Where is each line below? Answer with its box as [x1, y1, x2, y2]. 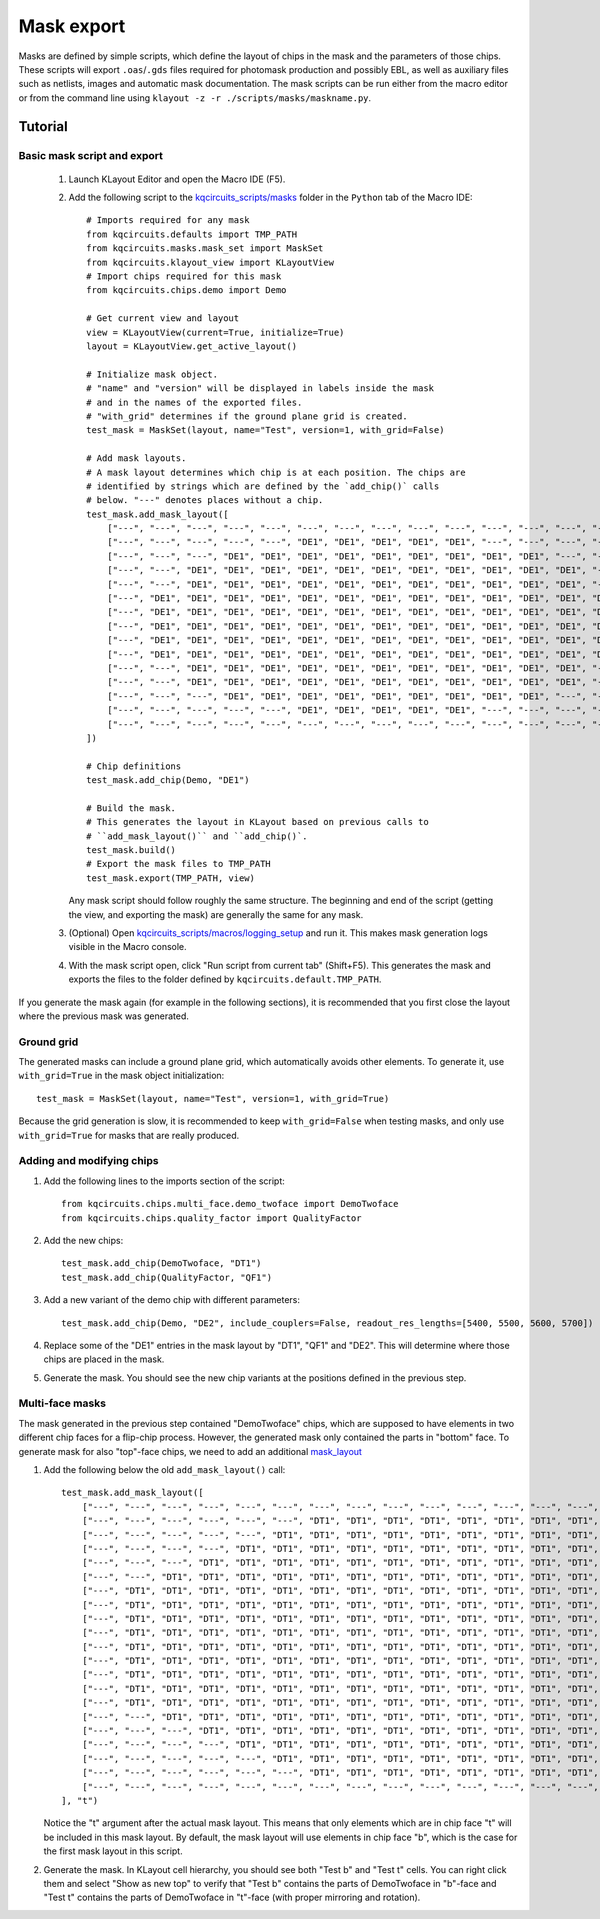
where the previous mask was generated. [18, 1010, 190, 1022]
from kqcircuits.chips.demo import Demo [86, 285, 287, 296]
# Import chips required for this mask [86, 271, 282, 282]
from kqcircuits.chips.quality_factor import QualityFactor [61, 1212, 362, 1224]
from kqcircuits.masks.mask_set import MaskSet [86, 243, 324, 254]
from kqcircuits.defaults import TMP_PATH [86, 228, 298, 240]
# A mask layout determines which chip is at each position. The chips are [86, 466, 466, 478]
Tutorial [18, 118, 69, 135]
